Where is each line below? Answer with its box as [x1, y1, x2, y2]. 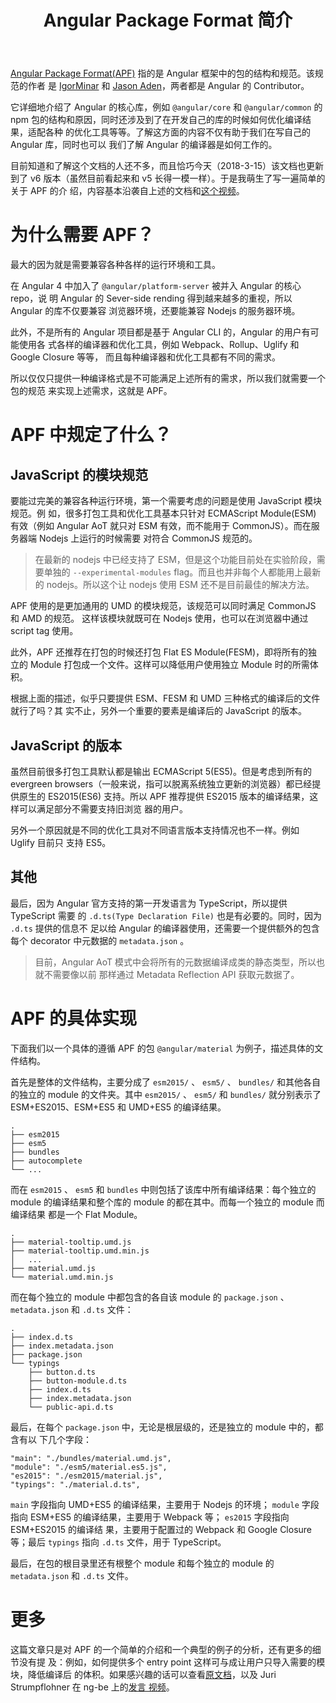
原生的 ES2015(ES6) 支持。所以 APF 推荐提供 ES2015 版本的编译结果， [18, 790, 310, 802]
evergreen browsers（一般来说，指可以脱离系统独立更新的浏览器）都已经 [10, 777, 313, 790]
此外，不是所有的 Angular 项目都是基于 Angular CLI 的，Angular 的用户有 [10, 326, 311, 338]
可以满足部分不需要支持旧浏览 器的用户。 [18, 802, 188, 815]
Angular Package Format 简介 [43, 9, 293, 32]
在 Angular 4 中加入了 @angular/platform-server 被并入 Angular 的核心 [10, 280, 302, 292]
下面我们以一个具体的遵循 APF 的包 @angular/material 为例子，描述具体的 [10, 1042, 315, 1054]
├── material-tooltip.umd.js [10, 1237, 132, 1247]
